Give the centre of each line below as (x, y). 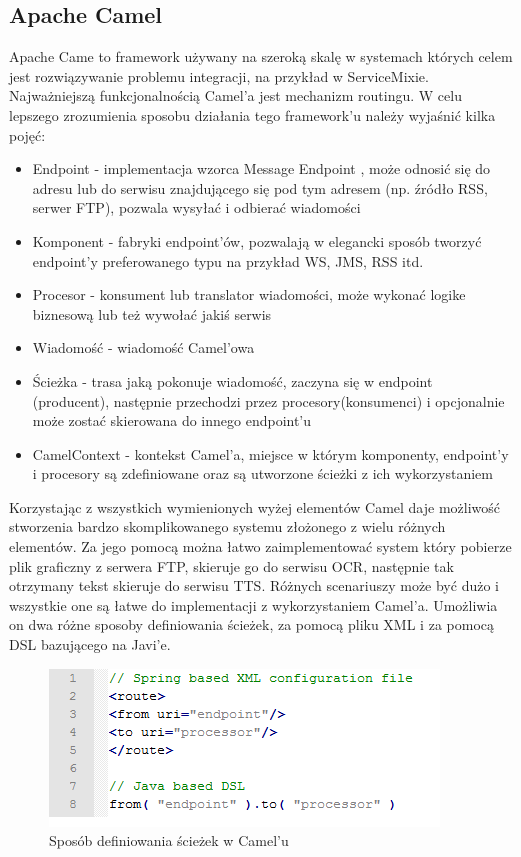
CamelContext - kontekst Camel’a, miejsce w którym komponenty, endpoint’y (270, 453)
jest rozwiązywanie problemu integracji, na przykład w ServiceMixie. (219, 75)
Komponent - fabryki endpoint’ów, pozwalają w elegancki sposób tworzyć (257, 240)
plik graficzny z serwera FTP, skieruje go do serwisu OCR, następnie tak (231, 565)
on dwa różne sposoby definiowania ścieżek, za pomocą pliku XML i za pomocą (251, 624)
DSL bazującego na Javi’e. (90, 644)
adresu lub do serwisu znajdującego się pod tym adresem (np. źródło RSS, (260, 187)
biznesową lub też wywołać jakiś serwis (152, 313)
